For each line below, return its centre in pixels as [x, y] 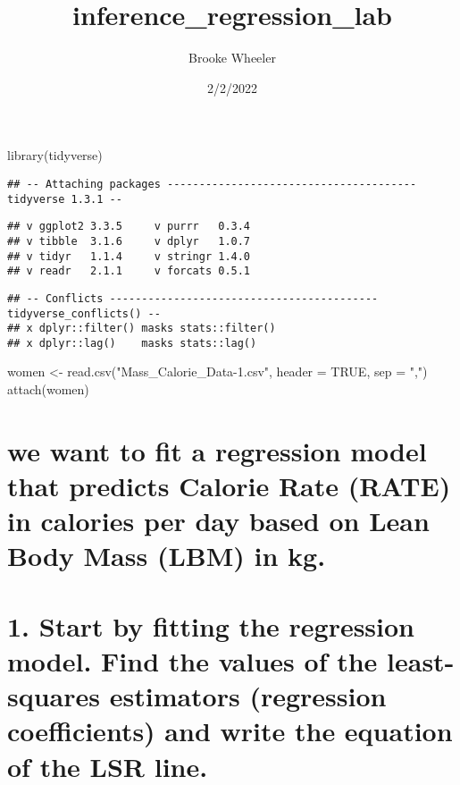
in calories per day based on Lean [218, 521]
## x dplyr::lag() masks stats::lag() [132, 343]
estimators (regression [248, 696]
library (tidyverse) [55, 155]
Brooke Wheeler [232, 58]
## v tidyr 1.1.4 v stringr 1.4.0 [129, 256]
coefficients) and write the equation [230, 731]
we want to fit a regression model [217, 450]
